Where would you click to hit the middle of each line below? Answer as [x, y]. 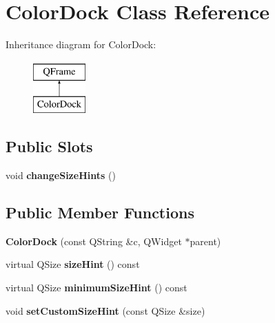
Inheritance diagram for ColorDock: [81, 44]
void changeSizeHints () [61, 175]
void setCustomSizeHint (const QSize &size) [105, 310]
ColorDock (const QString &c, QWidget [94, 241]
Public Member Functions [100, 212]
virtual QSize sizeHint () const [73, 264]
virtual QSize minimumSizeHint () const [96, 288]
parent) [205, 241]
